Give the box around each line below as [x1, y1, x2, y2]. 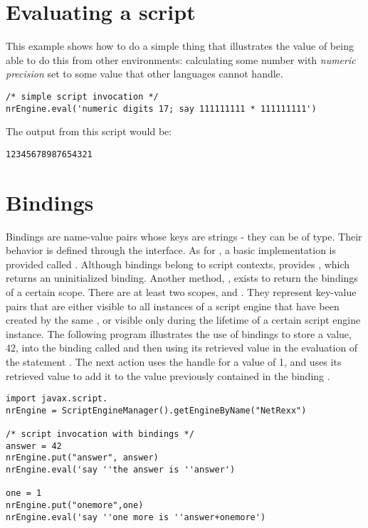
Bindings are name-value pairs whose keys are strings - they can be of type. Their [6, 228, 362, 243]
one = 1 [6, 488, 42, 499]
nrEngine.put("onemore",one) [6, 500, 144, 511]
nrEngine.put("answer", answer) [6, 453, 159, 463]
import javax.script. [6, 394, 108, 404]
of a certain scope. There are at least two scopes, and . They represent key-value [6, 284, 357, 299]
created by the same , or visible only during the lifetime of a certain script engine [6, 312, 361, 327]
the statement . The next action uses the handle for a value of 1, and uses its [6, 354, 342, 369]
